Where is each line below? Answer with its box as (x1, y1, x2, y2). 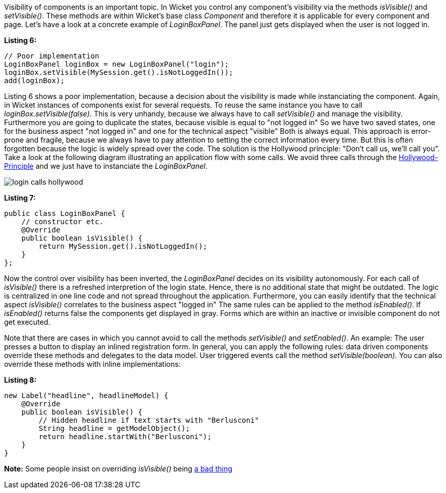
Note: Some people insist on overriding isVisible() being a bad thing (4, 464, 233, 473)
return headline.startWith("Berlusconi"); (38, 432, 212, 441)
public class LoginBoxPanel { (4, 209, 126, 218)
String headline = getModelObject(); (38, 424, 190, 432)
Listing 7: (4, 193, 36, 202)
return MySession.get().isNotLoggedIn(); (38, 242, 208, 250)
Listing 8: (4, 376, 37, 384)
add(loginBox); (4, 76, 65, 85)
